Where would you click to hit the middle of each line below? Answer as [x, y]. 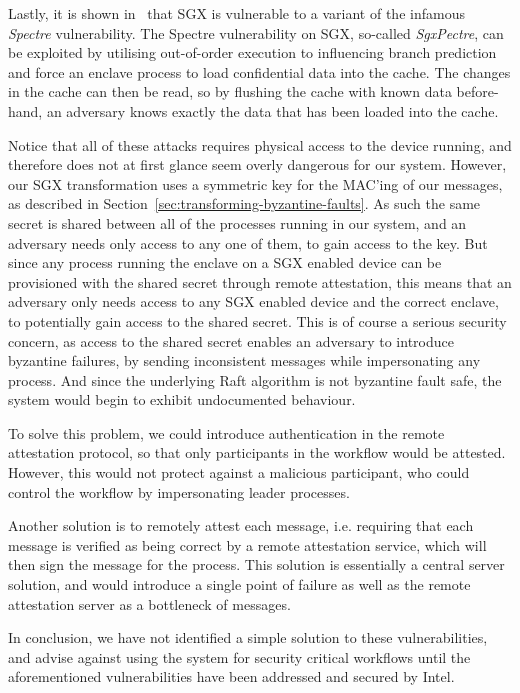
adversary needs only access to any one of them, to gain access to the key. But [248, 242]
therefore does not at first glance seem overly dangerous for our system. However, [257, 164]
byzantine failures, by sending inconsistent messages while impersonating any [244, 360]
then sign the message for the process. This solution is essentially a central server [256, 564]
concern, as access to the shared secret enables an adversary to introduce [231, 340]
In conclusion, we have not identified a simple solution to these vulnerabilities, [248, 637]
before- [477, 91]
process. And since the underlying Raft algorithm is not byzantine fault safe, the [255, 379]
